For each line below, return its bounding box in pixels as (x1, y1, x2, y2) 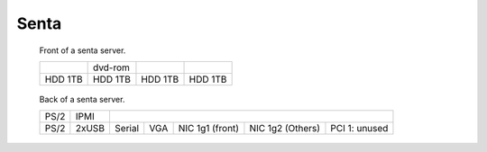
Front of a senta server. (39, 45, 126, 56)
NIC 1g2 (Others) (249, 122, 320, 135)
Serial (114, 122, 140, 135)
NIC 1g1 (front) (178, 122, 239, 135)
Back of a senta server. (39, 94, 125, 104)
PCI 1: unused (330, 122, 389, 135)
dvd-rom (93, 61, 131, 74)
